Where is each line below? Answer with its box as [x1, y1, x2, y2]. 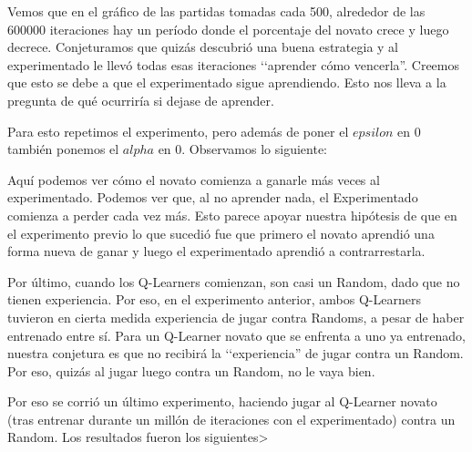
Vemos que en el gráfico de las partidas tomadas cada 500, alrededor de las [7, 2, 426, 20]
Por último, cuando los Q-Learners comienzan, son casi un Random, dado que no [7, 272, 460, 291]
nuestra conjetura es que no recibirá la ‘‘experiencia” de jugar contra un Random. [7, 344, 464, 363]
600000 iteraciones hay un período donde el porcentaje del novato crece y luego [7, 19, 449, 38]
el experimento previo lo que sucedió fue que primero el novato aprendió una [7, 223, 435, 242]
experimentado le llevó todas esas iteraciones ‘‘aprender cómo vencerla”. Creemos [7, 55, 459, 74]
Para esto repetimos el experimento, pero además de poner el [7, 121, 349, 140]
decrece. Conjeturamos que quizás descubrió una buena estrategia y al [7, 37, 399, 56]
